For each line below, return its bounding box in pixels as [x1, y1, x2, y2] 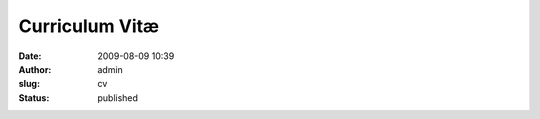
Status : [18, 91, 50, 104]
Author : [18, 63, 52, 75]
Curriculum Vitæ [18, 15, 160, 37]
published [97, 91, 139, 104]
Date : [18, 50, 42, 62]
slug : [18, 78, 40, 90]
